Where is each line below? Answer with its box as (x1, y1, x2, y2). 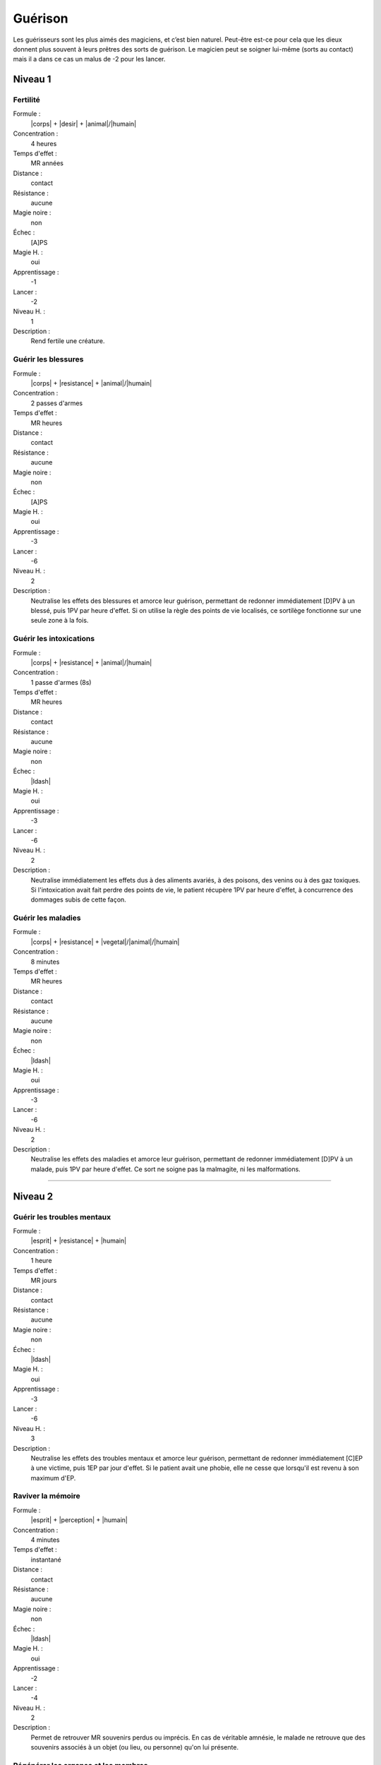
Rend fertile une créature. (30, 337, 105, 345)
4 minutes (30, 1536, 60, 1544)
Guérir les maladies (13, 913, 81, 923)
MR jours (30, 1276, 57, 1284)
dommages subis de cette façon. (30, 895, 126, 904)
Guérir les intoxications (13, 634, 95, 644)
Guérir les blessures (13, 354, 84, 364)
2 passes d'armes (30, 399, 83, 407)
